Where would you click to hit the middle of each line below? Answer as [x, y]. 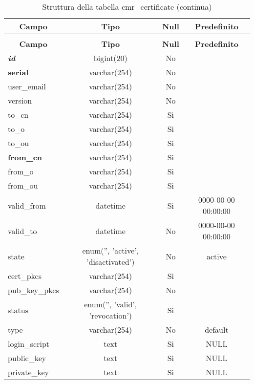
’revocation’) [111, 315]
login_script [29, 344]
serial [18, 72]
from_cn [25, 157]
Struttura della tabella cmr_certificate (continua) [127, 7]
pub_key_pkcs [33, 290]
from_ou [23, 185]
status [18, 310]
